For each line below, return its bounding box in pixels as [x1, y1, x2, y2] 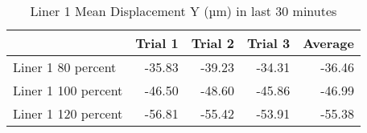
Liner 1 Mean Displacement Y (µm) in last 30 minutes [30, 2, 337, 20]
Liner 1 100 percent [13, 81, 123, 99]
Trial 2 [191, 34, 234, 52]
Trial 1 [135, 34, 179, 52]
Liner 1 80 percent [13, 58, 117, 76]
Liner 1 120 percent [13, 104, 123, 123]
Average [303, 34, 354, 52]
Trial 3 [246, 34, 291, 52]
